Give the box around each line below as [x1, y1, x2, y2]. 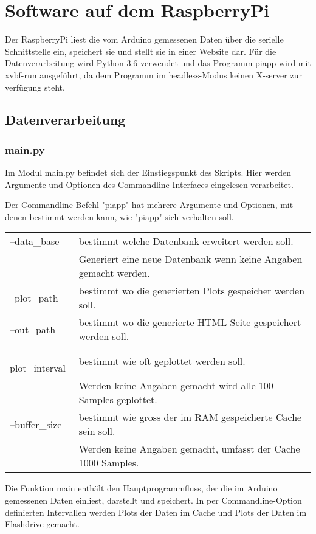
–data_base [10, 234, 60, 249]
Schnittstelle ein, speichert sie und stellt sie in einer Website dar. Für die [5, 44, 276, 57]
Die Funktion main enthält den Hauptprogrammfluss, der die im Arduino [5, 482, 278, 494]
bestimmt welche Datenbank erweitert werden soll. [78, 234, 294, 249]
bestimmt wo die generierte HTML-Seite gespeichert [78, 315, 301, 330]
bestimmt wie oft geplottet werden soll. [78, 353, 246, 368]
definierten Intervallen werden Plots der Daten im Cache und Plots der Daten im [5, 505, 307, 518]
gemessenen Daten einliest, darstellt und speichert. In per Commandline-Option [5, 494, 302, 507]
